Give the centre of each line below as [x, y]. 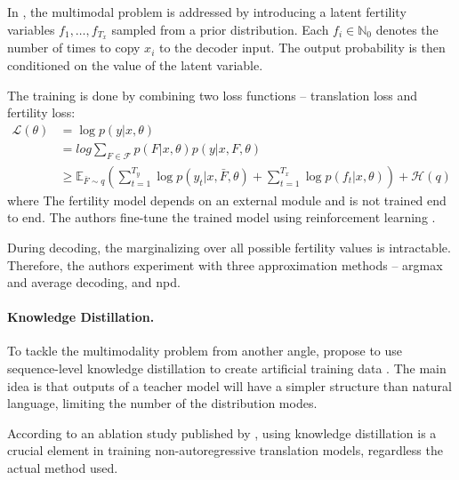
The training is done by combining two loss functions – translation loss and [213, 95]
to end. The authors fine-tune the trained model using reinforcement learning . [221, 217]
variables [31, 29]
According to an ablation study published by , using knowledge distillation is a [222, 432]
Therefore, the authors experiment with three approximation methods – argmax [225, 264]
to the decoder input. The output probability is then [302, 48]
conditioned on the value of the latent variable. [135, 65]
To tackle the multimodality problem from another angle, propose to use [205, 351]
